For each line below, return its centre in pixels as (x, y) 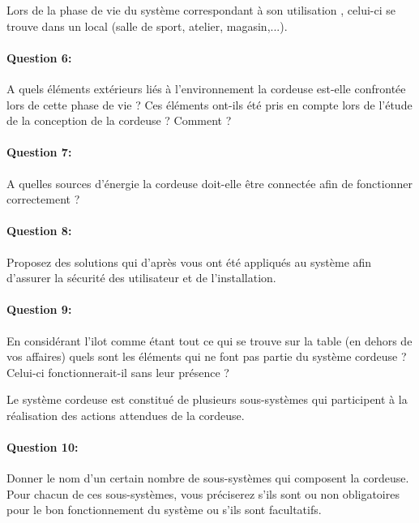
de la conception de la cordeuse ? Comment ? (119, 120)
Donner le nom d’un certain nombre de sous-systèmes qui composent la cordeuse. (208, 478)
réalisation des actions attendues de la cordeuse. (126, 415)
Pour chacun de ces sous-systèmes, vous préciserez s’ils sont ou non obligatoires (203, 493)
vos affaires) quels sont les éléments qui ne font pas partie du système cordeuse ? (207, 356)
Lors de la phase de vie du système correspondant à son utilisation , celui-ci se (201, 10)
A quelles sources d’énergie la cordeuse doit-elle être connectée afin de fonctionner (209, 183)
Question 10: (43, 447)
